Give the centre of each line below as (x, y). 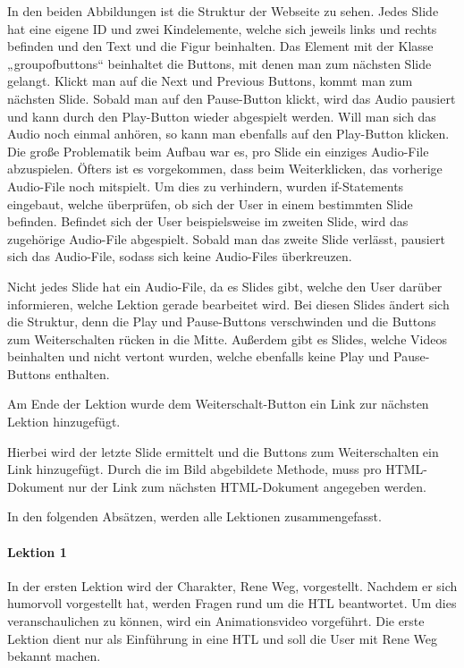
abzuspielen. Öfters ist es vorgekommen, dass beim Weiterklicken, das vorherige (225, 169)
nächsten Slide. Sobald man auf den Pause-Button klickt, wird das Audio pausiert (232, 98)
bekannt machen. (54, 656)
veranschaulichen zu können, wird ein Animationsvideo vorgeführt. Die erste (216, 621)
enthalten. (82, 373)
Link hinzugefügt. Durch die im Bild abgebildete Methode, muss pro (194, 469)
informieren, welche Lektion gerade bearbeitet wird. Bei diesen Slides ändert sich (228, 304)
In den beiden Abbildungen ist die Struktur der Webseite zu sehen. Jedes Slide (223, 11)
